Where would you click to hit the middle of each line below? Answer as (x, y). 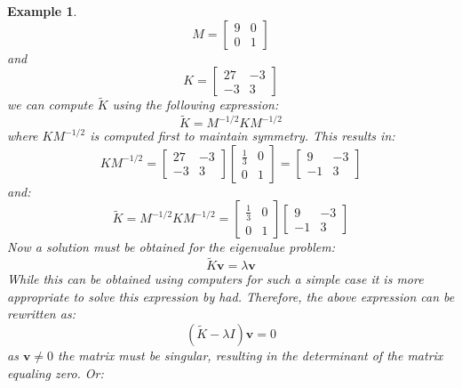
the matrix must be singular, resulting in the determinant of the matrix (251, 355)
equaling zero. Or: (56, 372)
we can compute (50, 105)
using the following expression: (195, 105)
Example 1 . (42, 11)
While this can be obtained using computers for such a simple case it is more (215, 279)
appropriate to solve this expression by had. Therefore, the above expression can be (231, 296)
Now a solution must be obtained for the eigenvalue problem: (171, 247)
